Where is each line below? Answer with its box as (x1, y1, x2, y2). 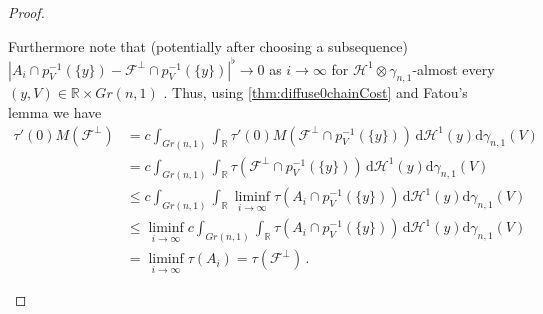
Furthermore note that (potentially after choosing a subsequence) (8, 35, 408, 56)
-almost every (412, 58, 495, 79)
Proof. (8, 2, 45, 22)
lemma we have (8, 102, 102, 123)
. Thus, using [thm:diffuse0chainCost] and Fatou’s (163, 82, 468, 103)
